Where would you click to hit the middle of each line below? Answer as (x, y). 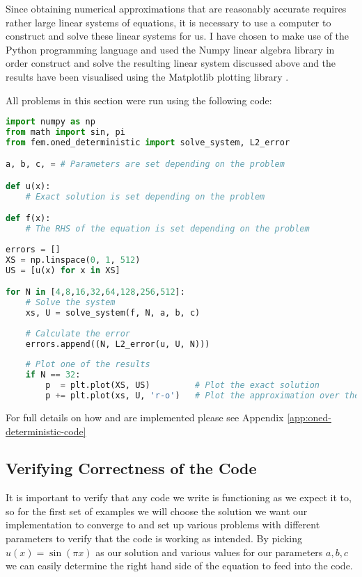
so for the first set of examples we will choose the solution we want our (157, 511)
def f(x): (28, 219)
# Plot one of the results (88, 365)
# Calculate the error (78, 333)
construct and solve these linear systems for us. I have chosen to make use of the (178, 36)
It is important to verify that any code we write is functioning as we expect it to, (179, 497)
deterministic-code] (46, 431)
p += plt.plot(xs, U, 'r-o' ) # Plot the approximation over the (203, 396)
